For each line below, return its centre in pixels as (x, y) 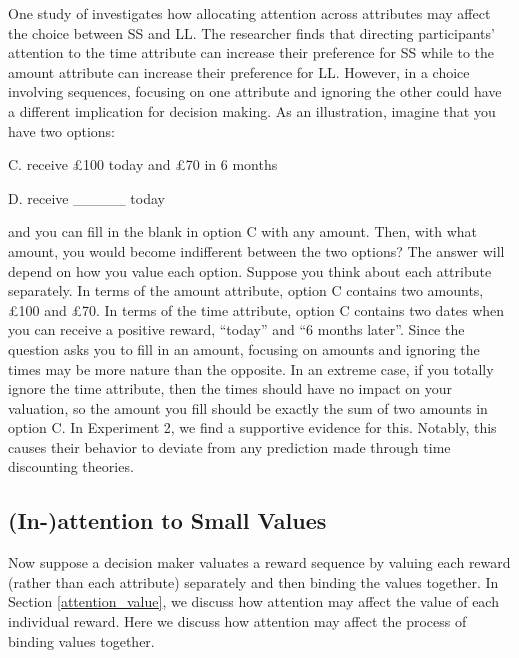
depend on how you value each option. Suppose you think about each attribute (250, 270)
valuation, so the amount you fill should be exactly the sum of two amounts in (248, 407)
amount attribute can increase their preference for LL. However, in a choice (239, 71)
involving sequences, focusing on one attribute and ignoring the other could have (255, 91)
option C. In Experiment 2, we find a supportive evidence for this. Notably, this (252, 427)
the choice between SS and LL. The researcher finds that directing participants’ (251, 32)
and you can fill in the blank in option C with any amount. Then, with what (243, 231)
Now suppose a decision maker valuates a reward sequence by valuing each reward (259, 562)
